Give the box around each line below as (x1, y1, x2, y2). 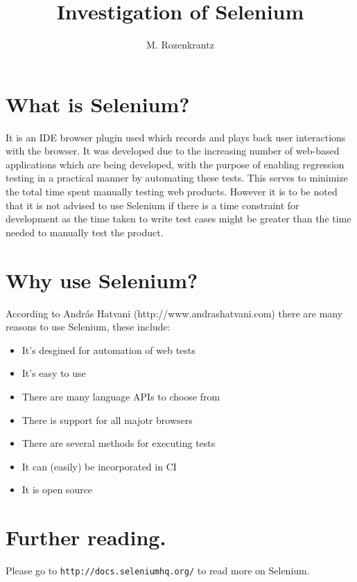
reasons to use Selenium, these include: (6, 319, 171, 334)
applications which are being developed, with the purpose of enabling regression (6, 157, 345, 171)
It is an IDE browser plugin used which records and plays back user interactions (6, 130, 346, 144)
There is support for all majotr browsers (21, 412, 193, 427)
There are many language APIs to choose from (21, 389, 220, 403)
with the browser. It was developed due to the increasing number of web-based (6, 143, 340, 158)
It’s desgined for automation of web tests (21, 342, 195, 357)
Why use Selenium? (6, 265, 198, 294)
